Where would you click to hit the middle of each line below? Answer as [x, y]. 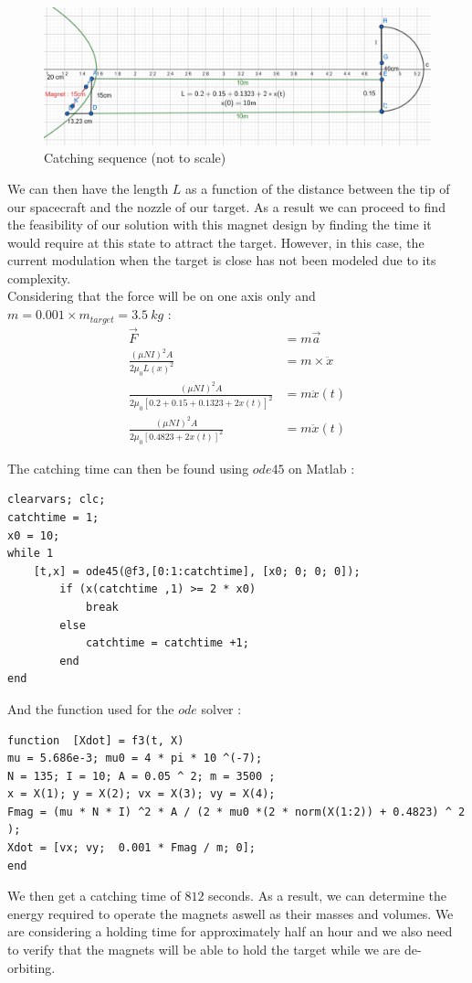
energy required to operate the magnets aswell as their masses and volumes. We [231, 913]
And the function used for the [91, 708]
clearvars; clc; [57, 500]
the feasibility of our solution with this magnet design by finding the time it [220, 224]
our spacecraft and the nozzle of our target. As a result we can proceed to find [226, 206]
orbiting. [31, 967]
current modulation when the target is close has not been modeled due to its [222, 260]
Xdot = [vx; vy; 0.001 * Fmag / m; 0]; [132, 848]
